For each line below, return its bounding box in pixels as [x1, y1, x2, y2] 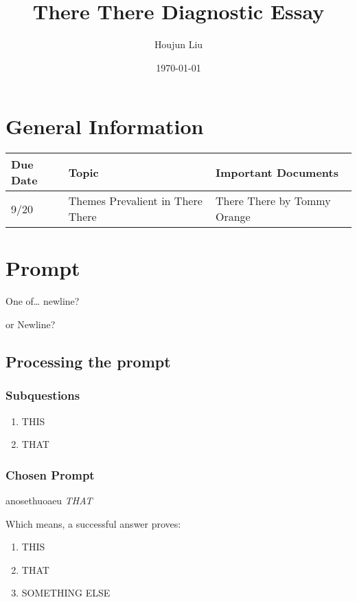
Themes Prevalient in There [68, 193, 203, 209]
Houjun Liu [154, 37, 203, 52]
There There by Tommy [215, 193, 331, 209]
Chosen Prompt [5, 466, 95, 483]
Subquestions [5, 387, 80, 404]
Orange [215, 208, 251, 225]
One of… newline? [5, 294, 80, 308]
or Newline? [5, 316, 56, 331]
